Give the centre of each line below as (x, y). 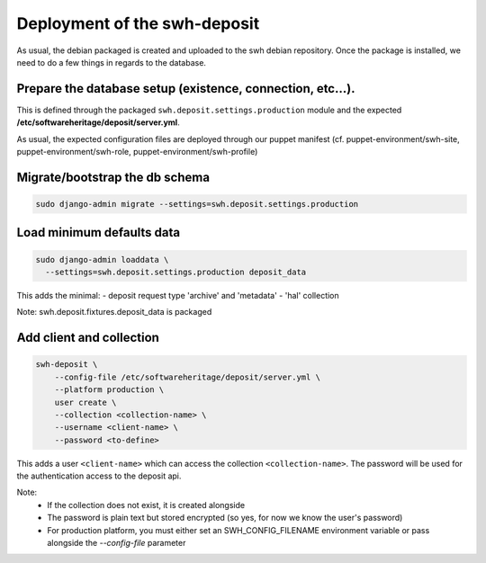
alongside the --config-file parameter (117, 543)
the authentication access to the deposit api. (99, 476)
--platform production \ (109, 390)
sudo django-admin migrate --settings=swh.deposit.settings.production (197, 204)
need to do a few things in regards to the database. (112, 62)
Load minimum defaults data (99, 232)
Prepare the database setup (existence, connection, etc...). (186, 89)
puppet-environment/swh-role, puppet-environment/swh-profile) (137, 152)
